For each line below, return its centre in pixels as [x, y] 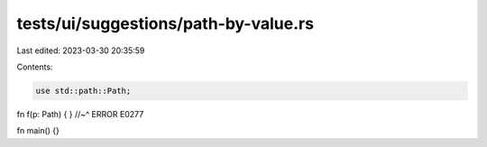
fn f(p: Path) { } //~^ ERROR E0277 [80, 114]
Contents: [35, 67]
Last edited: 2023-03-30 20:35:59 [81, 51]
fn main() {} [38, 131]
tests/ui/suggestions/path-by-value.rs [165, 23]
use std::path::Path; [83, 91]
